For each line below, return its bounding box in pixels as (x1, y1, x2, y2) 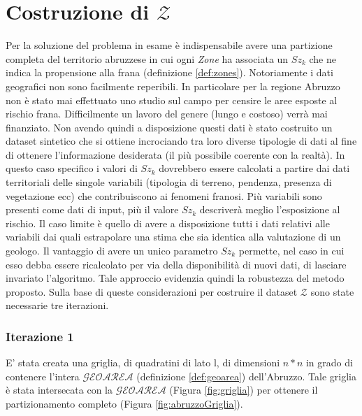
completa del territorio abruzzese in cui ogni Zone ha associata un (6, 51, 289, 66)
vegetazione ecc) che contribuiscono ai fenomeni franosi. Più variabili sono (6, 188, 322, 203)
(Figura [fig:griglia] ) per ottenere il (169, 382, 318, 397)
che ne (309, 51, 336, 66)
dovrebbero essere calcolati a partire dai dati (159, 161, 350, 175)
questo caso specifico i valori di (6, 161, 138, 175)
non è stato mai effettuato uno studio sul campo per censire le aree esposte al (6, 92, 338, 107)
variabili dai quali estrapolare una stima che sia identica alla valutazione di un (6, 229, 341, 244)
